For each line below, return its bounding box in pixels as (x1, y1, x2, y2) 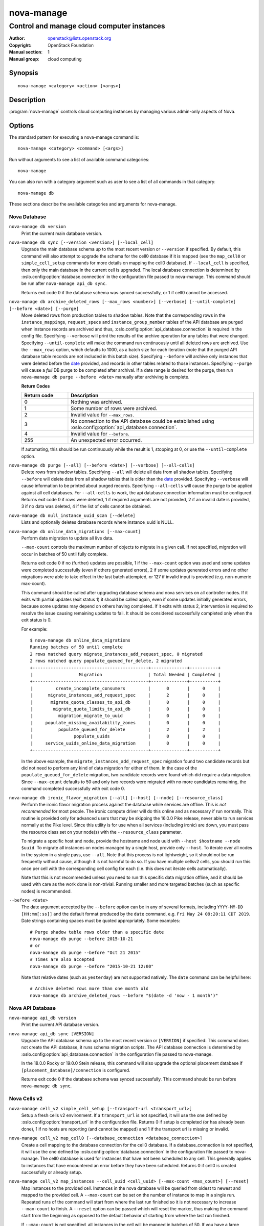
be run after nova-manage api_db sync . (21, 281, 107, 286)
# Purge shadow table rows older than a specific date (30, 929, 164, 935)
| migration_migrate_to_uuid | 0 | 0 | (30, 713, 221, 718)
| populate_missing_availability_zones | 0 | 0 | (30, 720, 221, 725)
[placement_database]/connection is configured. (21, 1067, 131, 1073)
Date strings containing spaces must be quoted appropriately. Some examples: (21, 918, 180, 924)
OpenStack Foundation (47, 42, 94, 48)
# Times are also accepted (30, 957, 95, 962)
